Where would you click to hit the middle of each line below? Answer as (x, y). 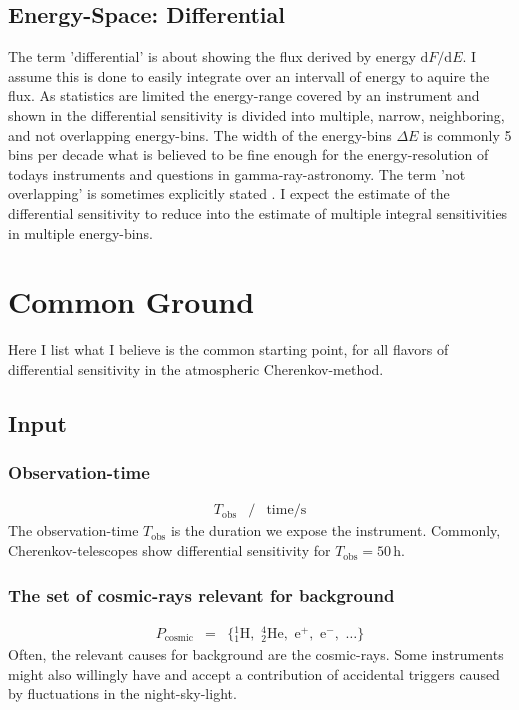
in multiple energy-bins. (80, 232)
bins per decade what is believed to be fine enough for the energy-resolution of (248, 154)
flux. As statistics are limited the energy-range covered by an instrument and (244, 95)
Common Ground (131, 301)
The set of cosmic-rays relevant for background (201, 594)
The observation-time (73, 530)
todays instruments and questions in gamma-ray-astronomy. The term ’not (237, 173)
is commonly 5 (467, 134)
